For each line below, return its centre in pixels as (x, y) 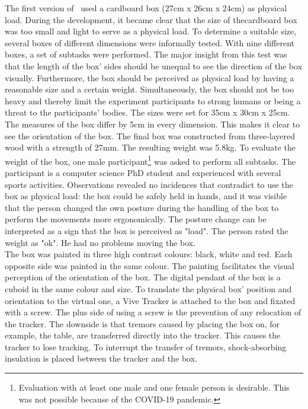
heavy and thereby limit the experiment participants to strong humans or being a (153, 100)
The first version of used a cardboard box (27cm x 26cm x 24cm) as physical (146, 8)
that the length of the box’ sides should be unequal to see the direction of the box (154, 65)
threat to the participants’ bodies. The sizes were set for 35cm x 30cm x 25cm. (147, 112)
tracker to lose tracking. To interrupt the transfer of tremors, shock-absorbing (146, 346)
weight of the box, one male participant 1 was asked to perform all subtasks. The (150, 160)
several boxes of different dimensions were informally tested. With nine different (150, 42)
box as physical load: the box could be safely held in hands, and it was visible (146, 196)
